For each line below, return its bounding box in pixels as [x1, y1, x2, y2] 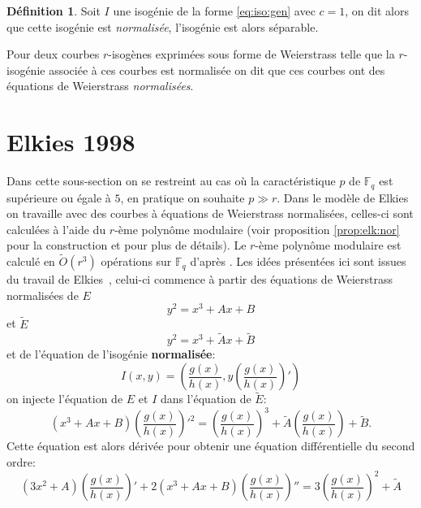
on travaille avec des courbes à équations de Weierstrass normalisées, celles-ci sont [6, 205, 414, 222]
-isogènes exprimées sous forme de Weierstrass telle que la [108, 46, 395, 63]
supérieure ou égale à [6, 189, 111, 206]
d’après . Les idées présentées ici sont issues [190, 253, 406, 270]
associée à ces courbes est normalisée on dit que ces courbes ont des [49, 61, 385, 78]
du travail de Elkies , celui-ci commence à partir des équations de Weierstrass [6, 271, 393, 288]
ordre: [6, 453, 36, 470]
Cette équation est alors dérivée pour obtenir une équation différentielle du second [6, 437, 415, 454]
